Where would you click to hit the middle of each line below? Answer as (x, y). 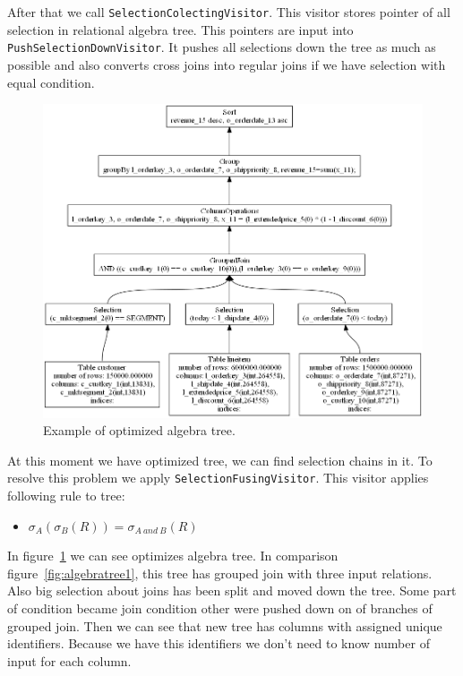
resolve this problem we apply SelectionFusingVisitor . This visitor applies (218, 478)
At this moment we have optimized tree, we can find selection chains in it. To (220, 460)
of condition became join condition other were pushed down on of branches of (220, 608)
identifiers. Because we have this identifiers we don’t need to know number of (219, 643)
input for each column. (69, 660)
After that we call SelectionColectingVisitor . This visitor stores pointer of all (229, 12)
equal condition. (51, 82)
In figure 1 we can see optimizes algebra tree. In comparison (173, 556)
